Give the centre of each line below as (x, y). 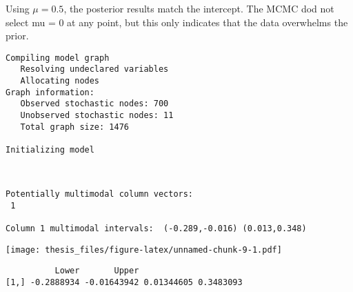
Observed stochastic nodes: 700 (94, 104)
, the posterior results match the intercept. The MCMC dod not (199, 8)
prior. (17, 36)
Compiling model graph (58, 58)
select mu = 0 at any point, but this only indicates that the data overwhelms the (177, 22)
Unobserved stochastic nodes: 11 (97, 116)
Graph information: (50, 92)
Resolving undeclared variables (94, 69)
